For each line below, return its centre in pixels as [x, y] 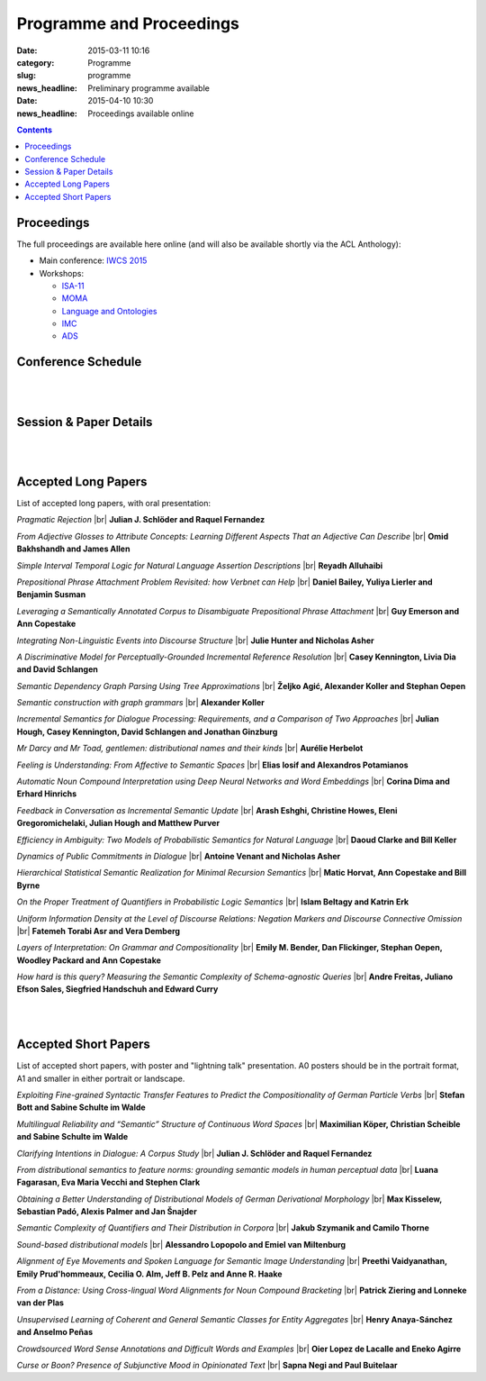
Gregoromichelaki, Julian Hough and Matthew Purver [118, 823]
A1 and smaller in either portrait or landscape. [101, 1078]
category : [36, 62]
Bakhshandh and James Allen [73, 549]
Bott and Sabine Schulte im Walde [81, 1107]
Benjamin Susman [51, 595]
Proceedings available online [141, 114]
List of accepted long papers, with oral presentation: [114, 503]
